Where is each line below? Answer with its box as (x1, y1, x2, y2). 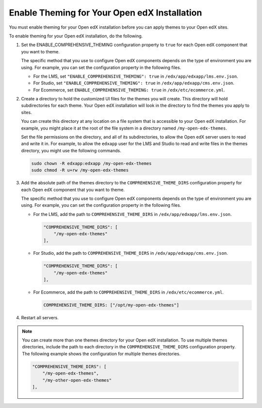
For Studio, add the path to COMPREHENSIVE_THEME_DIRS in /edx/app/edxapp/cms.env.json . (33, 250, 228, 256)
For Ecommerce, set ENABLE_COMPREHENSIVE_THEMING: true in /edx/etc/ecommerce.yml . (33, 87, 225, 93)
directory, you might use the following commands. (21, 147, 121, 153)
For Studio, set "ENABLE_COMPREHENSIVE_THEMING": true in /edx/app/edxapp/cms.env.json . (33, 80, 235, 86)
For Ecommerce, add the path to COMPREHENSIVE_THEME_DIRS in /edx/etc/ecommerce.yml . (33, 289, 224, 295)
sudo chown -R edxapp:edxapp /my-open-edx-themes (31, 161, 152, 166)
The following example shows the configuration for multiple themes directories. (22, 351, 180, 357)
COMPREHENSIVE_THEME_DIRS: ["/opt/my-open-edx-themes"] (43, 302, 180, 308)
